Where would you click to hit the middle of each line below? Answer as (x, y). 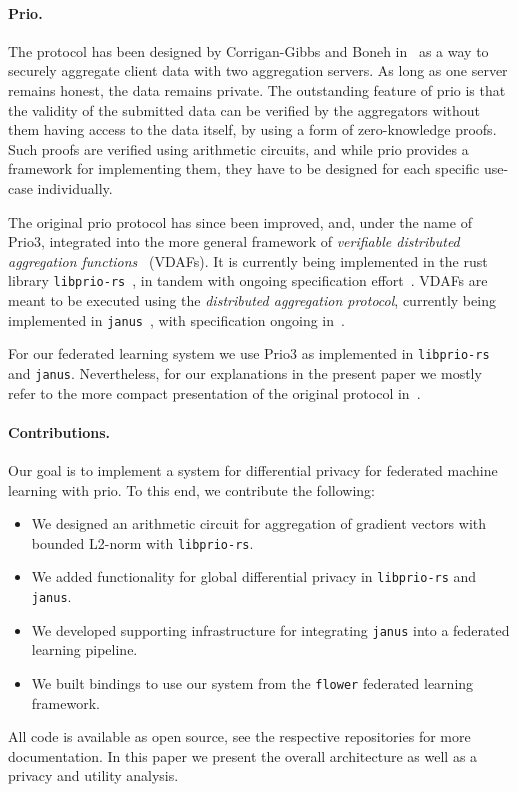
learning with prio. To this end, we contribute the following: (191, 489)
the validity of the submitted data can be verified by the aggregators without (244, 109)
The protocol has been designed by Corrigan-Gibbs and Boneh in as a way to (248, 50)
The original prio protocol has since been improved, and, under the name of (240, 221)
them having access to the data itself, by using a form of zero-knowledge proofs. (252, 129)
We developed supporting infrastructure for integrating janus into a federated (270, 629)
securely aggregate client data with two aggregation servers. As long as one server (258, 70)
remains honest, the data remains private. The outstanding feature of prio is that (257, 89)
